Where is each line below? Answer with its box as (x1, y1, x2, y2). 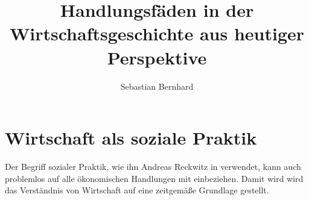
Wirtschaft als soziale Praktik (5, 125, 257, 150)
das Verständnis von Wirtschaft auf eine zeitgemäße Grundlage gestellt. (5, 184, 269, 196)
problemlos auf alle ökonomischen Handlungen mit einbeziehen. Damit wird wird (5, 172, 304, 184)
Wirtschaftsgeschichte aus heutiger (9, 21, 305, 46)
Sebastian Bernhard (120, 80, 194, 92)
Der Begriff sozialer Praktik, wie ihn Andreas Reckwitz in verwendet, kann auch (5, 160, 301, 173)
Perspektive (107, 45, 207, 69)
